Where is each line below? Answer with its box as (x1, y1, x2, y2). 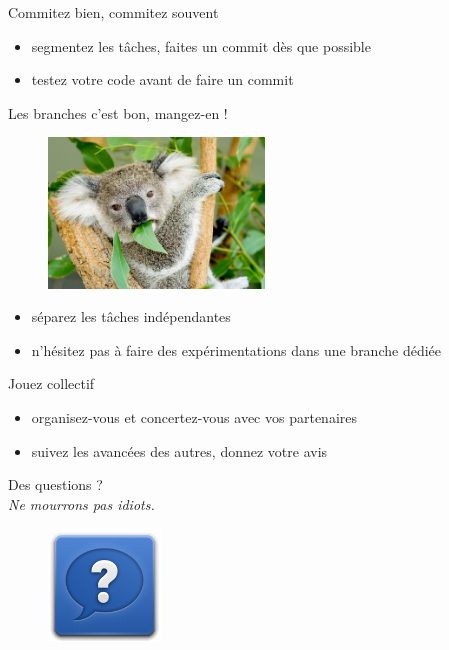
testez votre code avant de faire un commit (31, 69, 294, 90)
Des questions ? (8, 474, 103, 495)
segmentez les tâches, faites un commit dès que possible (31, 35, 371, 56)
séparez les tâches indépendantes (31, 306, 231, 327)
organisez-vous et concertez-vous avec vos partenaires (31, 406, 357, 427)
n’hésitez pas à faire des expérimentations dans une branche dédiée (31, 339, 442, 360)
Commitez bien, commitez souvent (8, 2, 219, 22)
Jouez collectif (8, 373, 95, 394)
